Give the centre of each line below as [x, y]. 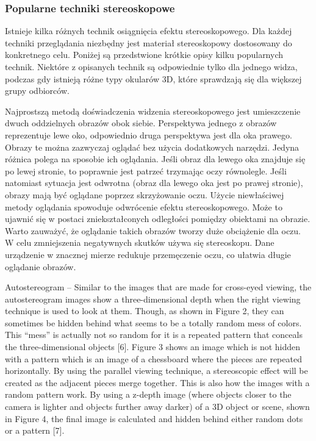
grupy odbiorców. [37, 91]
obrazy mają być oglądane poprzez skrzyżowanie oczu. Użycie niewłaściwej [145, 194]
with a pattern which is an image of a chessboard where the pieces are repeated [153, 358]
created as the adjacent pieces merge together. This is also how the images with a [157, 382]
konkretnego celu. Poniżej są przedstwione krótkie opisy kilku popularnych [144, 55]
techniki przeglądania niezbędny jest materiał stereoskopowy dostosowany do [149, 42]
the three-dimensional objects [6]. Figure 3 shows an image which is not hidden [153, 347]
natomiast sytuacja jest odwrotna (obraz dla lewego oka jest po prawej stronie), [154, 183]
